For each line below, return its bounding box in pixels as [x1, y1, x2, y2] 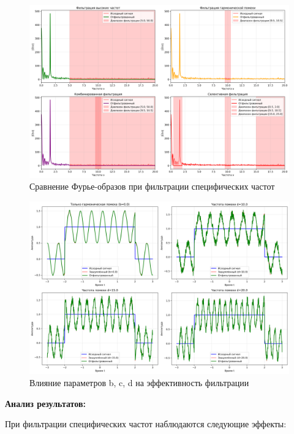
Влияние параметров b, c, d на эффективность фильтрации [29, 376, 249, 389]
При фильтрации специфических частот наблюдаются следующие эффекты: [5, 417, 287, 430]
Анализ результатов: [5, 397, 86, 409]
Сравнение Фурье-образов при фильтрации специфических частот [29, 180, 275, 193]
